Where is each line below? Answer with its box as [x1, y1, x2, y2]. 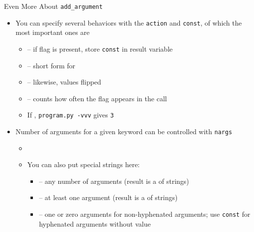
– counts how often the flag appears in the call [27, 93, 167, 103]
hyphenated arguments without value [39, 218, 151, 229]
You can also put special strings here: [27, 159, 140, 170]
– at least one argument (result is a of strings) [39, 192, 178, 203]
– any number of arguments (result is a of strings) [39, 175, 189, 186]
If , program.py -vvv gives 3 [27, 110, 114, 120]
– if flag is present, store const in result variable [27, 43, 173, 54]
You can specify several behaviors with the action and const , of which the [15, 17, 242, 28]
